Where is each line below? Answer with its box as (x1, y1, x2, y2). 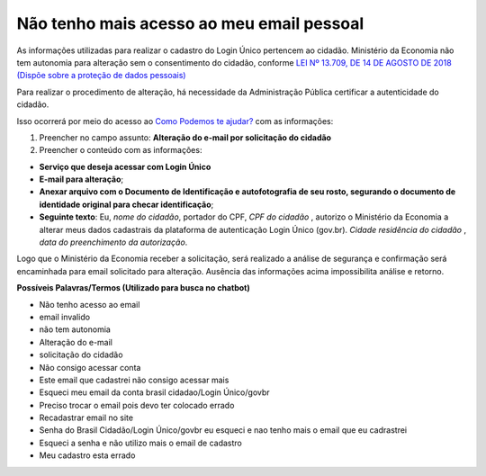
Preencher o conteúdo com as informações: (39, 145, 202, 156)
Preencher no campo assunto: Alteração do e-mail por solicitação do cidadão (39, 131, 332, 143)
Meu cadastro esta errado (39, 450, 136, 461)
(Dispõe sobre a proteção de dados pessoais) (16, 70, 186, 81)
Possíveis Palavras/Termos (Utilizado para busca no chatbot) (16, 283, 251, 293)
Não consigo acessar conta (39, 362, 141, 373)
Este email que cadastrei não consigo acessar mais (39, 374, 229, 385)
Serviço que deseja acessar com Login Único (39, 161, 211, 172)
